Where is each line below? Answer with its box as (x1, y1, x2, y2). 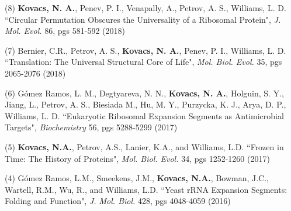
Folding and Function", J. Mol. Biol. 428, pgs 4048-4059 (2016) (5, 195, 231, 207)
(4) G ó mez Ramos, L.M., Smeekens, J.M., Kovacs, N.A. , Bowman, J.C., (5, 172, 269, 184)
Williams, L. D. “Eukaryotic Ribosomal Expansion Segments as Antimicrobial (5, 109, 284, 122)
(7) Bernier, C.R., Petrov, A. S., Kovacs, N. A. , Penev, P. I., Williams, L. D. (5, 44, 286, 56)
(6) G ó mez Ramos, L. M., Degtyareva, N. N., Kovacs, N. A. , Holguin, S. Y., (5, 87, 284, 99)
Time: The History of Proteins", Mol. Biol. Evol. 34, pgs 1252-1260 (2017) (5, 152, 270, 164)
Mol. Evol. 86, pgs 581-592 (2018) (5, 25, 125, 37)
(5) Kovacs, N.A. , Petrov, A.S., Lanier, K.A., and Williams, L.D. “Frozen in (5, 140, 284, 153)
